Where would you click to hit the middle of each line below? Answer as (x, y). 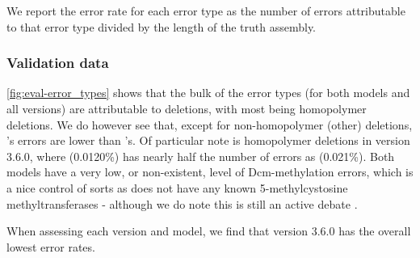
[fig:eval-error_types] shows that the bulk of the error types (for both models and (208, 93)
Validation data (58, 63)
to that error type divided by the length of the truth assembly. (162, 26)
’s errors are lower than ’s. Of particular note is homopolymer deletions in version (208, 140)
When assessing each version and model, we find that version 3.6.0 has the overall (209, 231)
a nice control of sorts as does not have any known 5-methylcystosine (177, 187)
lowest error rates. (51, 246)
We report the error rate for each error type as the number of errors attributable (206, 11)
